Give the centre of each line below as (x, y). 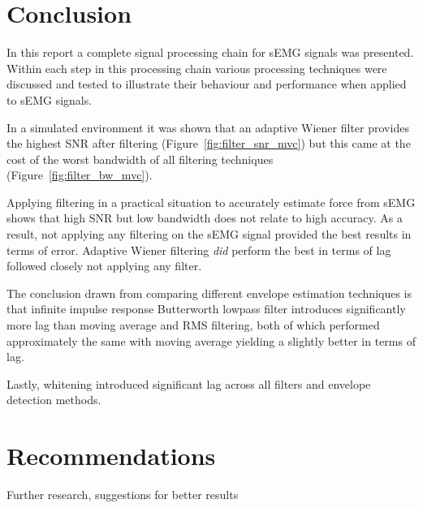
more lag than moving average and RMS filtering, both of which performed (193, 325)
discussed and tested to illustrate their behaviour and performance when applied (207, 84)
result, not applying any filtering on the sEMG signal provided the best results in (209, 234)
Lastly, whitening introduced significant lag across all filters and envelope (189, 383)
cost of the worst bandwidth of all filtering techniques (140, 159)
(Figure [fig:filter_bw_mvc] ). (80, 175)
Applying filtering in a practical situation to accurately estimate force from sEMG (211, 202)
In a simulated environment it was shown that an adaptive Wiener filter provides (208, 127)
